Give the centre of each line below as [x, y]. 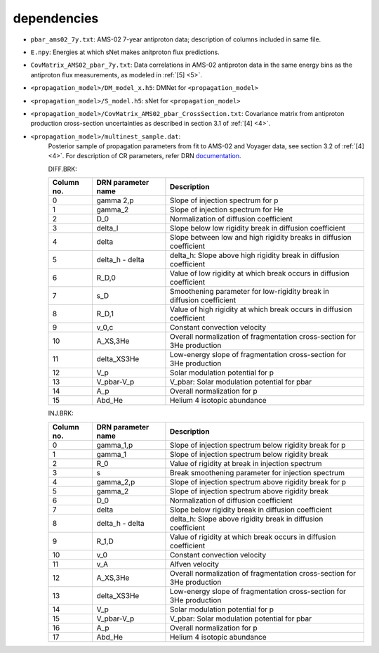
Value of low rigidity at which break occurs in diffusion [260, 273]
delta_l [107, 228]
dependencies [56, 18]
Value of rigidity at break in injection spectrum [246, 463]
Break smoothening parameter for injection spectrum [257, 472]
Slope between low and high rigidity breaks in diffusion [260, 238]
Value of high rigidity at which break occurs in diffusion [261, 309]
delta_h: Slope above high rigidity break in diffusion [254, 255]
